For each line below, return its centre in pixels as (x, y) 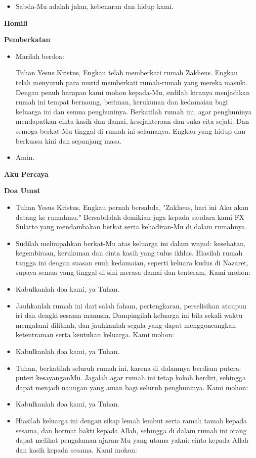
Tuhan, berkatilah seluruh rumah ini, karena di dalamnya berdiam (116, 368)
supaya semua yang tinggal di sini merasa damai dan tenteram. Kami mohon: (133, 272)
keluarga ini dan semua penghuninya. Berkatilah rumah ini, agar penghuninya (134, 111)
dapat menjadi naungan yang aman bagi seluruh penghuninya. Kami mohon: (132, 387)
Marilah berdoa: (40, 56)
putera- (231, 368)
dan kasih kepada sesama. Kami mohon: (76, 449)
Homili (16, 23)
